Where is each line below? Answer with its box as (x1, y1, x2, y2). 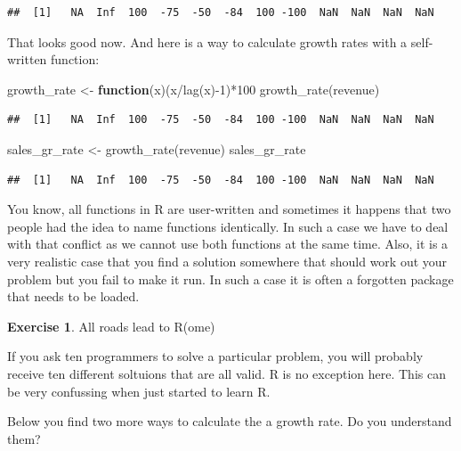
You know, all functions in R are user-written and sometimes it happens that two (7, 200, 451, 218)
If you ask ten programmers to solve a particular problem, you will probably (7, 347, 424, 365)
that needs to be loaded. (7, 287, 140, 306)
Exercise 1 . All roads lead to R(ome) (7, 316, 215, 335)
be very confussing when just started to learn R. (7, 381, 271, 400)
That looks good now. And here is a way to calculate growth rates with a (7, 32, 408, 51)
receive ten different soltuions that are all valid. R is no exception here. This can (7, 364, 446, 382)
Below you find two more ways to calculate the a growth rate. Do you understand (7, 412, 452, 430)
